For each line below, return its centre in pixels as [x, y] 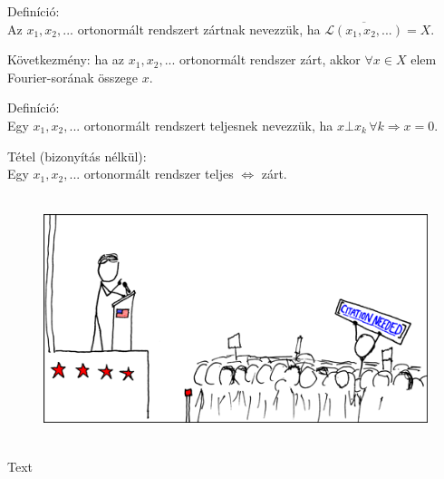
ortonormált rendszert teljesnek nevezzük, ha [208, 125]
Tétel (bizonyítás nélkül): [77, 156]
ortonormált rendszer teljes [159, 174]
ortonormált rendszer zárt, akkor [270, 59]
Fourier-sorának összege [73, 77]
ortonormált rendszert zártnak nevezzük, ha [199, 29]
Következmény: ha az [66, 59]
